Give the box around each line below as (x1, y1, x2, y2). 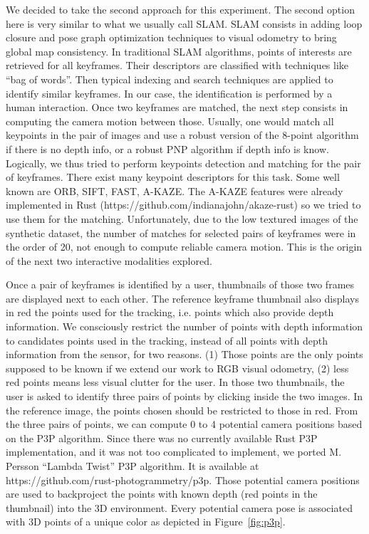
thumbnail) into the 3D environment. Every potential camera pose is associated (6, 500, 353, 515)
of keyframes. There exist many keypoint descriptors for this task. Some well (6, 169, 340, 184)
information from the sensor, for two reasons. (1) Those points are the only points (6, 347, 363, 362)
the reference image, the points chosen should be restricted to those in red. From (6, 402, 358, 417)
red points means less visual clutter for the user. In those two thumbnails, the (6, 375, 345, 389)
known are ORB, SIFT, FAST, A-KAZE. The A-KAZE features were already (6, 183, 343, 198)
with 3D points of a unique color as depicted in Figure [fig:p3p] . (6, 514, 286, 529)
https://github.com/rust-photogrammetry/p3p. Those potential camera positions (6, 472, 360, 487)
